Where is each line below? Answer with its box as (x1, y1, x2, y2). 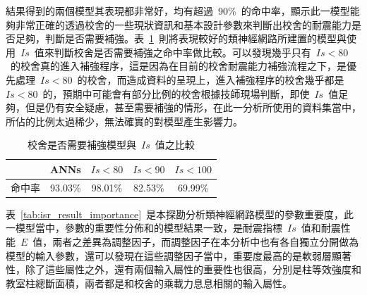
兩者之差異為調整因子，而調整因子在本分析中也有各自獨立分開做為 (52, 234, 359, 249)
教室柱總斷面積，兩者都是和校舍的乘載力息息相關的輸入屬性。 (6, 275, 292, 290)
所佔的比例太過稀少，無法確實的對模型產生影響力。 (6, 113, 243, 128)
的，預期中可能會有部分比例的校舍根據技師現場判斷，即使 (42, 86, 310, 101)
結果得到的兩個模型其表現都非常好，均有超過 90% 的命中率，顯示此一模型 (6, 4, 350, 18)
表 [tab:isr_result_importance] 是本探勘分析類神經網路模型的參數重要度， (6, 206, 344, 221)
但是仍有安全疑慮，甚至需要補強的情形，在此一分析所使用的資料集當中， (25, 100, 361, 115)
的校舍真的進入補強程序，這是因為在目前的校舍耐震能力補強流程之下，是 (10, 58, 347, 73)
